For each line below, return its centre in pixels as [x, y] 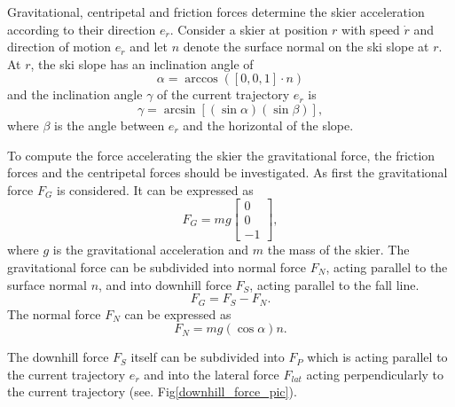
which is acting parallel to [377, 357]
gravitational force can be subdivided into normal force [157, 267]
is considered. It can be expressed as [155, 189]
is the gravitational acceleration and [151, 250]
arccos [201, 79]
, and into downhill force [165, 284]
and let [149, 47]
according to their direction [82, 29]
